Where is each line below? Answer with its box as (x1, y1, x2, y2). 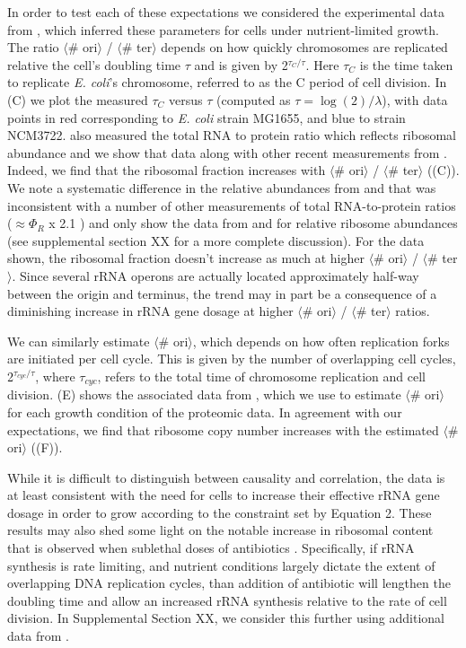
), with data (382, 90, 448, 109)
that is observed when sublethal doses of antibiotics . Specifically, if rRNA (7, 539, 415, 557)
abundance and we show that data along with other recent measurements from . (7, 143, 447, 162)
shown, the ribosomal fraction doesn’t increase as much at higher (7, 249, 365, 267)
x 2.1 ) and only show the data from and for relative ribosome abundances (48, 214, 458, 232)
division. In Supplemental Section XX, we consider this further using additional (7, 609, 444, 627)
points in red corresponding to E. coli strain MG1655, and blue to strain (7, 108, 406, 127)
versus (169, 90, 203, 109)
